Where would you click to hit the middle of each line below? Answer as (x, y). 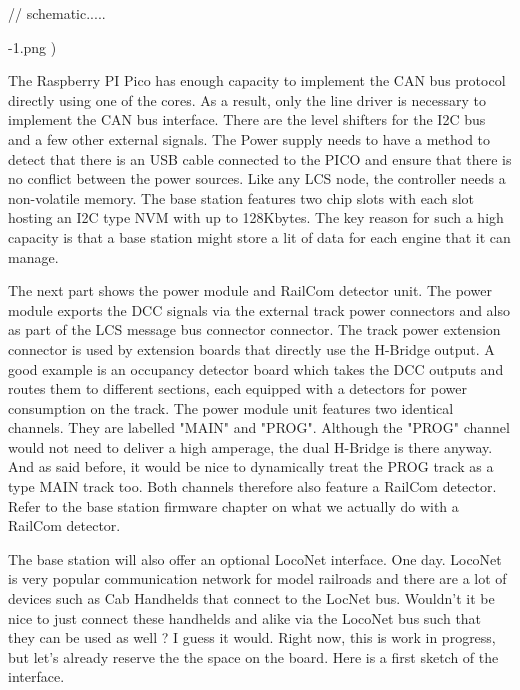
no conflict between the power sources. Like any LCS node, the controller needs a (257, 178)
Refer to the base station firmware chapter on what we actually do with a (233, 505)
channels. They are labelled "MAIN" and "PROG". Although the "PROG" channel (259, 427)
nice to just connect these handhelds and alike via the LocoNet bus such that (245, 617)
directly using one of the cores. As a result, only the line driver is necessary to (247, 99)
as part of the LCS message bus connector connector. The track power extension (254, 329)
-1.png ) (32, 46)
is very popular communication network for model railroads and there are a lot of (257, 578)
